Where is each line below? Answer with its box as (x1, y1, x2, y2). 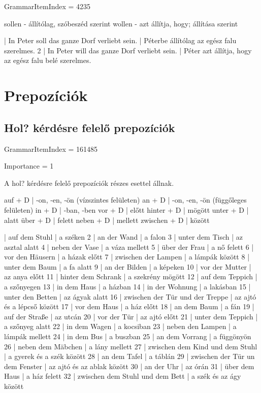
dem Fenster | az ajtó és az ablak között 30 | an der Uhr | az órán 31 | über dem (4, 361, 254, 371)
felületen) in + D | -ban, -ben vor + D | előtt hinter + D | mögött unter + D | (4, 204, 249, 215)
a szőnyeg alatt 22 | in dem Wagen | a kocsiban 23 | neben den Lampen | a (4, 321, 237, 332)
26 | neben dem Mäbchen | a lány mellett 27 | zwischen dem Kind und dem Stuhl (4, 341, 257, 351)
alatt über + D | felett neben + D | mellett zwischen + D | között (4, 214, 210, 225)
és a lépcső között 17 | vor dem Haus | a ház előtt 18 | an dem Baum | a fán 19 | (4, 301, 254, 312)
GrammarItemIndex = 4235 (4, 1, 91, 11)
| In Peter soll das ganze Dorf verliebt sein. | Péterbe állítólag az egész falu (4, 35, 237, 46)
